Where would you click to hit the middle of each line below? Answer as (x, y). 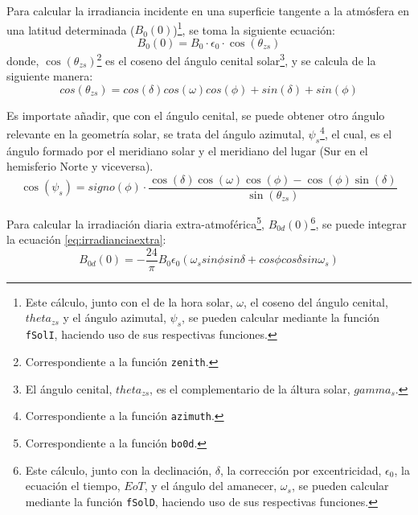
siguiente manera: (50, 76)
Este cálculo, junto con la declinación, (119, 470)
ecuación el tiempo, (73, 486)
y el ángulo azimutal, (115, 317)
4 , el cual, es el (356, 132)
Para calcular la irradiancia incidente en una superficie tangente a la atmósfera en (208, 10)
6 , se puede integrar (359, 222)
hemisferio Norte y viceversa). (80, 166)
